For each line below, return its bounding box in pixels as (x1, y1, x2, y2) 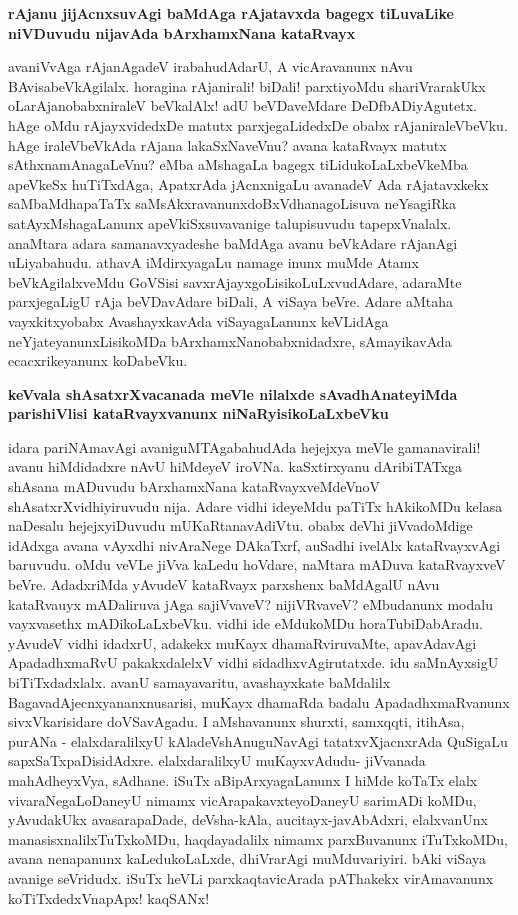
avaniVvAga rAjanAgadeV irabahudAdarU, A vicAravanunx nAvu (8, 56, 413, 77)
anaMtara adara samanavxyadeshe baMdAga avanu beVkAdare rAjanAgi (8, 232, 458, 253)
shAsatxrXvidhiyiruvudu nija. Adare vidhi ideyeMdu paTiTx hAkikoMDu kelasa (8, 495, 503, 516)
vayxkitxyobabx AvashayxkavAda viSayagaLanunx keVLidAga (8, 310, 389, 331)
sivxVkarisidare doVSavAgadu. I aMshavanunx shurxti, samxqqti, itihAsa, (8, 711, 465, 732)
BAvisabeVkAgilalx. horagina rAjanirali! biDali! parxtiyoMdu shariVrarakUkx (8, 75, 486, 96)
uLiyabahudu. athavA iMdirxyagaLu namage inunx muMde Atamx (8, 252, 419, 273)
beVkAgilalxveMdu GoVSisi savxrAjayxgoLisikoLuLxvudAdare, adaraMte (8, 271, 462, 292)
